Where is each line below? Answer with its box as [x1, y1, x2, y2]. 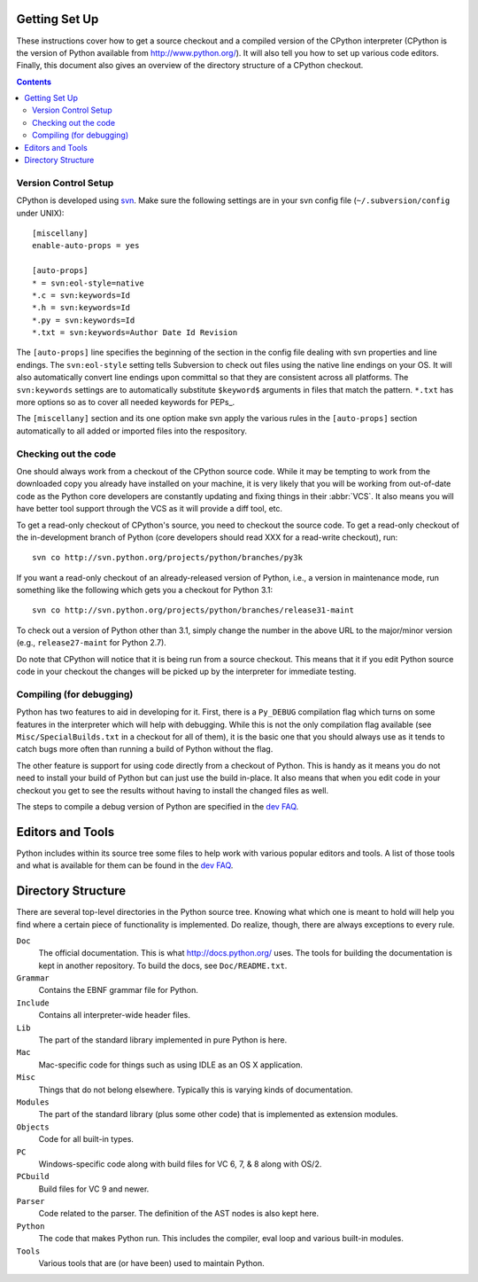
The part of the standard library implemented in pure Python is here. [38, 1035, 288, 1045]
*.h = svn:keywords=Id [32, 302, 131, 313]
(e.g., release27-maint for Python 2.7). [16, 637, 167, 648]
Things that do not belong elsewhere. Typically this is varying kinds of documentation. [38, 1084, 353, 1095]
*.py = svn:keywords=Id [32, 315, 135, 325]
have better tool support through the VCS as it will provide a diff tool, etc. [16, 504, 283, 514]
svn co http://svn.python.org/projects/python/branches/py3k [32, 552, 303, 563]
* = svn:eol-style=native [32, 278, 145, 288]
